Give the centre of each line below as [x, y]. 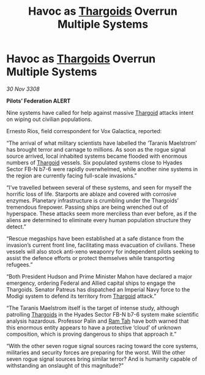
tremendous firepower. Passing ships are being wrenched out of [87, 207]
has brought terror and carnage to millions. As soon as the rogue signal [96, 149]
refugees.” [20, 265]
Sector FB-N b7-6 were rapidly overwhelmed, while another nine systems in [102, 169]
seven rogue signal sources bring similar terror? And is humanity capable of [102, 359]
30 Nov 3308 [23, 89]
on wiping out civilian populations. [50, 119]
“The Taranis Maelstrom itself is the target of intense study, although [93, 307]
